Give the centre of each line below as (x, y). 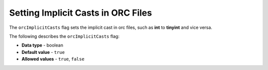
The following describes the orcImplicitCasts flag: (64, 36)
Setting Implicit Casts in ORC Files (81, 13)
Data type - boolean (42, 45)
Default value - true (43, 52)
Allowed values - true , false (53, 59)
